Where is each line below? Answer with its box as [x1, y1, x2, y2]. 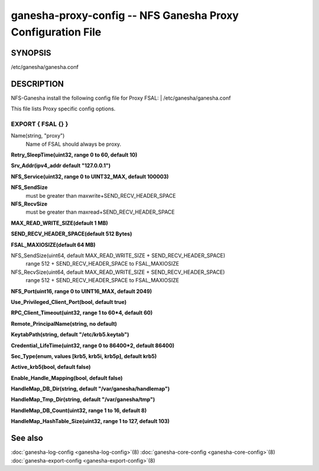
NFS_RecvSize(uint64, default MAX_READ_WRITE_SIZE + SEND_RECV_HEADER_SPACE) [11, 269, 225, 276]
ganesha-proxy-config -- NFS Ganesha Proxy [11, 9, 239, 22]
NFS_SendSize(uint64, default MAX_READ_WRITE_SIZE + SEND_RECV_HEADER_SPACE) [11, 251, 226, 259]
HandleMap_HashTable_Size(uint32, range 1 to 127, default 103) [11, 418, 170, 425]
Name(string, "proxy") [11, 132, 65, 139]
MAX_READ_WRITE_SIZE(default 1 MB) [11, 219, 109, 227]
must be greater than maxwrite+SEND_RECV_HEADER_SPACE [25, 192, 177, 199]
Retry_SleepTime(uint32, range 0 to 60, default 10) [11, 151, 138, 159]
